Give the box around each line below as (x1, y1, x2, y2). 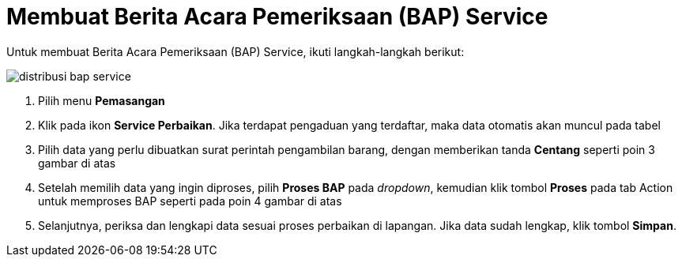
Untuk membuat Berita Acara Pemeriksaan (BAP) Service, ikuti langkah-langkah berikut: (6, 44, 465, 58)
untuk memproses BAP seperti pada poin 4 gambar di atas (38, 193, 342, 208)
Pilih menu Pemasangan (38, 93, 165, 107)
